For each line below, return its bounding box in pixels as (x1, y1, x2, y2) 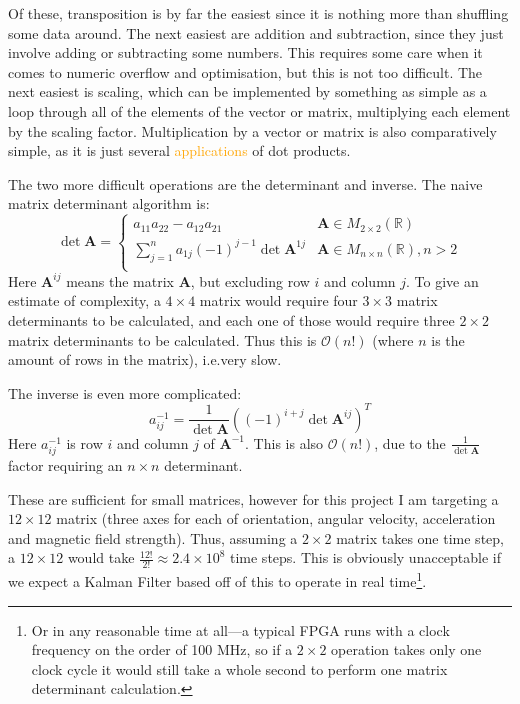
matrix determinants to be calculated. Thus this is (8, 329, 317, 350)
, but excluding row (190, 270, 310, 291)
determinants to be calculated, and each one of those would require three (8, 310, 455, 331)
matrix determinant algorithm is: (8, 193, 210, 214)
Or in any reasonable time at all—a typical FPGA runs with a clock (31, 619, 450, 640)
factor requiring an (8, 455, 123, 476)
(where (372, 329, 414, 350)
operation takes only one (331, 639, 482, 660)
